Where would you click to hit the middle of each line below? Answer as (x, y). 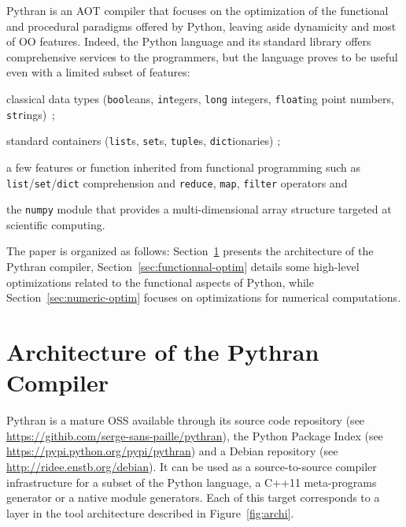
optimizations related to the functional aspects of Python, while (160, 282)
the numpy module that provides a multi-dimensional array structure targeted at (199, 209)
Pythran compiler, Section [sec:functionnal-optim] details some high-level (183, 267)
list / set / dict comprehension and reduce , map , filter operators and (177, 182)
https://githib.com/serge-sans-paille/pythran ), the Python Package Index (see (195, 435)
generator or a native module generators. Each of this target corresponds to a (193, 497)
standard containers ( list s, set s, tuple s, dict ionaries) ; (144, 141)
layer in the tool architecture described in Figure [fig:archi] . (150, 512)
